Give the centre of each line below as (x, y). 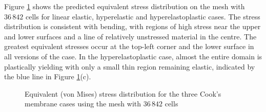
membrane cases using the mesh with (83, 104)
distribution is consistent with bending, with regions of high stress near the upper (132, 26)
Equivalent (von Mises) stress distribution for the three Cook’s (123, 93)
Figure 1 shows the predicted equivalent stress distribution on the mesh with (125, 6)
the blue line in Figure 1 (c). (48, 76)
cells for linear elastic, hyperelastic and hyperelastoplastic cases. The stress (143, 16)
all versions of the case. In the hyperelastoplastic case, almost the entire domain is (133, 56)
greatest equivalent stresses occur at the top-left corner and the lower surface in (129, 46)
